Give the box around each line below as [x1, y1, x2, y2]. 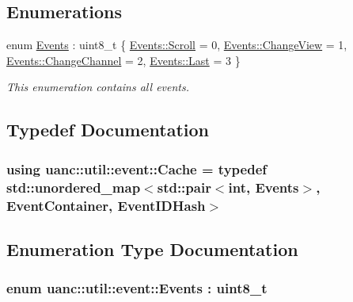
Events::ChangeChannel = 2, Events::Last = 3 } [6, 52, 241, 68]
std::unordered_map [6, 177, 141, 197]
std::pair [157, 177, 211, 197]
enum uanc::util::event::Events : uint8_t [6, 278, 268, 298]
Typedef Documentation [6, 117, 209, 142]
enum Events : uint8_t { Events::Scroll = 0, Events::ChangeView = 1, [6, 36, 347, 53]
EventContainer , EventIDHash [6, 195, 206, 215]
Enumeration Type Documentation [6, 236, 298, 261]
